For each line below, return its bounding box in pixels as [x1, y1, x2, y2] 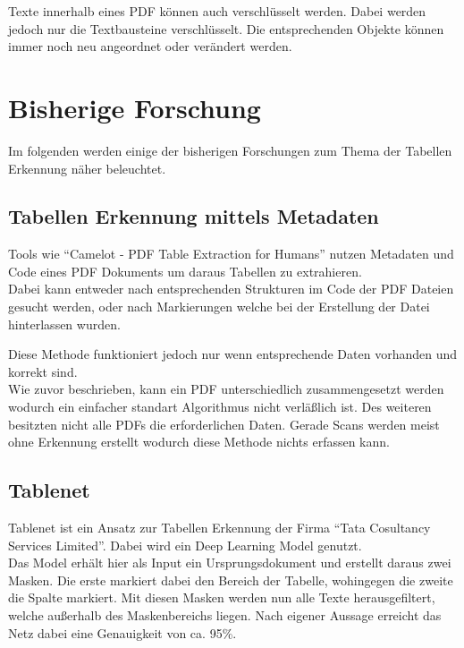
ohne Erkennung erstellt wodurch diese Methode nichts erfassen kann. [8, 432, 390, 451]
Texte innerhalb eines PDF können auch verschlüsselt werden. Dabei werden [8, 2, 426, 20]
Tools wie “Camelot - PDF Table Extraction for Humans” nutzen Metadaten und [8, 244, 454, 263]
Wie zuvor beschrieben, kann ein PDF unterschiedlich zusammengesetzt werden [8, 379, 444, 398]
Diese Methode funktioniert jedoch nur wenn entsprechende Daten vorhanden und [8, 345, 458, 363]
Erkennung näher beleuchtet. [8, 158, 166, 177]
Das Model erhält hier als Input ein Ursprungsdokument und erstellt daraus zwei [8, 553, 451, 572]
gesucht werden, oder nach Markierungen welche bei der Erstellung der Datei [8, 297, 430, 316]
